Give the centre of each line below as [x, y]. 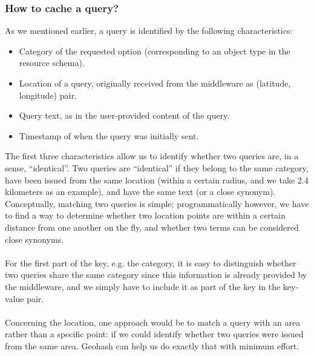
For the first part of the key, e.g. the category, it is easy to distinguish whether [151, 262]
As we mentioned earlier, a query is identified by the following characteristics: [149, 31]
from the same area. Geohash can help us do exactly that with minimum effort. [152, 345]
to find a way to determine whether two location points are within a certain [145, 215]
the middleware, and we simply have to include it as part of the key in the [143, 286]
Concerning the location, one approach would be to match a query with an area [153, 322]
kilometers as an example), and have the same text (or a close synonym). [140, 192]
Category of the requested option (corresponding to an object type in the [155, 51]
